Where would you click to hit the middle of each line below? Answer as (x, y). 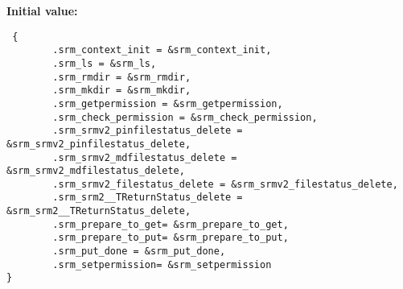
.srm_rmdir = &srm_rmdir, (122, 77)
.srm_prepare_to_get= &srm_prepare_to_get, (171, 224)
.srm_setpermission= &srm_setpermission (162, 264)
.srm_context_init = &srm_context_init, (162, 50)
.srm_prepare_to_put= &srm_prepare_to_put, (171, 238)
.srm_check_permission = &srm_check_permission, (185, 117)
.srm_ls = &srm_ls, (105, 63)
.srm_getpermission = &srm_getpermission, (168, 103)
